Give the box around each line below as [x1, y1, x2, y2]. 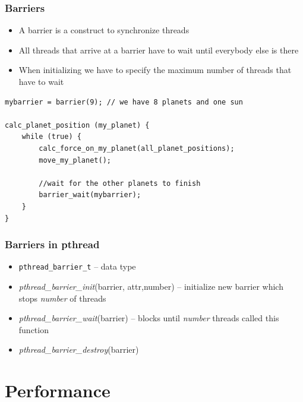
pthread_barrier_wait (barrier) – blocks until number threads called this [18, 312, 279, 324]
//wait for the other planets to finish [39, 179, 201, 188]
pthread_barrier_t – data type [18, 260, 136, 273]
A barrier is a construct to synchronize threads [18, 24, 190, 36]
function [18, 323, 49, 335]
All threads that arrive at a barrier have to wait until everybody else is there [18, 43, 299, 56]
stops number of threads [18, 292, 106, 304]
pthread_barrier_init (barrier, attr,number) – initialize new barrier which [18, 280, 283, 292]
